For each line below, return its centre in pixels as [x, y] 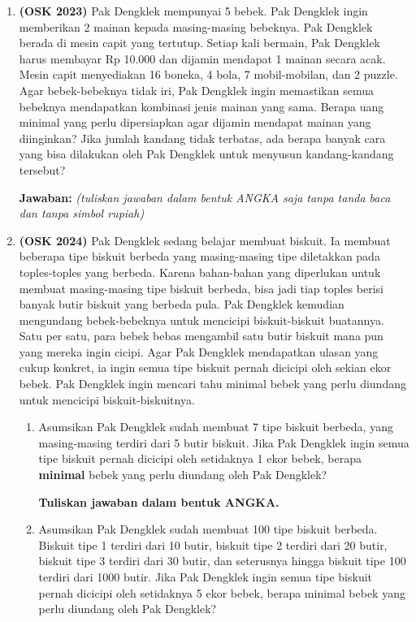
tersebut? [42, 169]
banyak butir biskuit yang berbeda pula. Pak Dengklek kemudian [182, 304]
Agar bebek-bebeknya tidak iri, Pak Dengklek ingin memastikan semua [196, 90]
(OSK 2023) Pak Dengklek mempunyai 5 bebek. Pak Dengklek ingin [193, 11]
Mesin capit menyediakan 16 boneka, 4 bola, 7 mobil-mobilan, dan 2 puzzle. [208, 74]
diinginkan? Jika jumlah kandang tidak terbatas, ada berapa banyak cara [202, 138]
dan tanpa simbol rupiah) [82, 213]
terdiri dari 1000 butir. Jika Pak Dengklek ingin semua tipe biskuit [206, 577]
